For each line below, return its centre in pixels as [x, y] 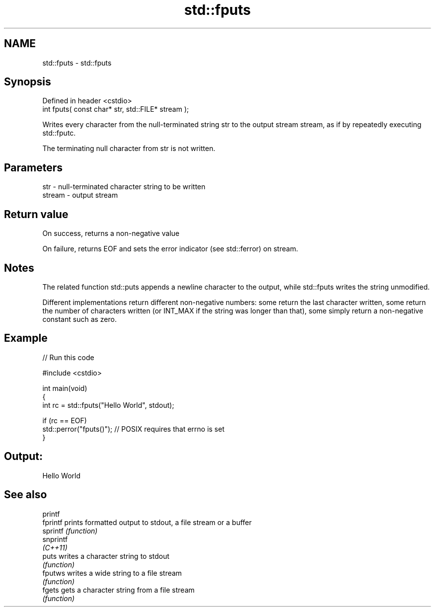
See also [26, 495]
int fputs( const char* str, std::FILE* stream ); [116, 109]
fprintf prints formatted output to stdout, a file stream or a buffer [147, 522]
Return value [36, 214]
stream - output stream [80, 195]
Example [26, 338]
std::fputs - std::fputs [77, 63]
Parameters [33, 167]
